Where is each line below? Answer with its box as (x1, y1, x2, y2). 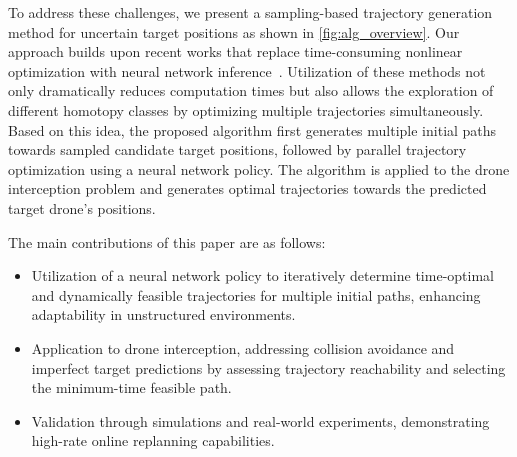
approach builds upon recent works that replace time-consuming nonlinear (8, 41, 463, 62)
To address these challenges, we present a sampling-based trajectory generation (8, 2, 493, 22)
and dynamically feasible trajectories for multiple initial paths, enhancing (31, 284, 481, 305)
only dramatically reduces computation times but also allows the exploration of (8, 80, 494, 101)
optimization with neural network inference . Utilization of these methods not (8, 60, 486, 81)
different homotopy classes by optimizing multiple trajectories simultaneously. (8, 99, 484, 120)
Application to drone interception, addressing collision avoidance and (31, 337, 455, 358)
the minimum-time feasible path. (31, 377, 232, 398)
